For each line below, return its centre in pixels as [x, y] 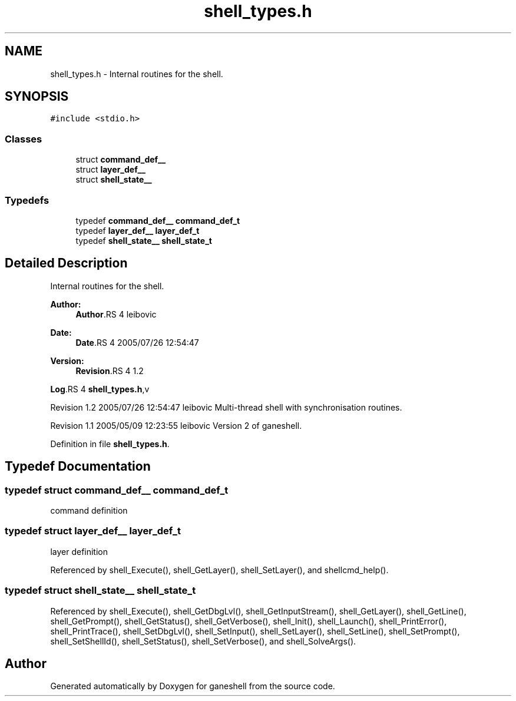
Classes [24, 139]
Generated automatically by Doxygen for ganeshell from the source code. [193, 686]
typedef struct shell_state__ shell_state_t [100, 591]
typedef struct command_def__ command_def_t [117, 490]
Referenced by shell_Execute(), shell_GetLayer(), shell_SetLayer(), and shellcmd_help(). [219, 570]
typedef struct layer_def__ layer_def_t [93, 531]
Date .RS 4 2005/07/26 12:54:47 [137, 342]
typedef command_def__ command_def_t [158, 220]
